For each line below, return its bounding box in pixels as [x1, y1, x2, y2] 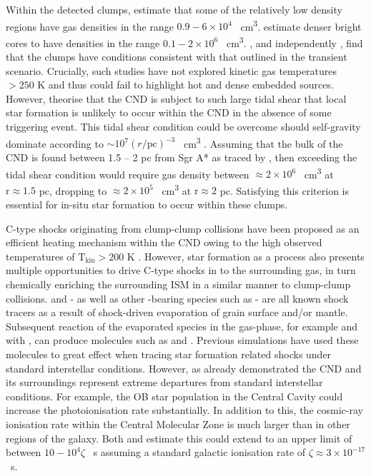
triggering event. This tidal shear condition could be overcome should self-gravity [6, 119, 361, 134]
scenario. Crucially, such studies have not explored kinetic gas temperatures [6, 63, 337, 78]
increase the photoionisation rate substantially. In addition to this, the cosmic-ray [6, 402, 363, 417]
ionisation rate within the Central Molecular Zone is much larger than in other [6, 416, 350, 431]
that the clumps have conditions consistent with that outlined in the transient [6, 49, 347, 64]
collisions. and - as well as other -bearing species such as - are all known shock [6, 290, 349, 305]
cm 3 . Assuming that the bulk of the [183, 133, 343, 151]
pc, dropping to [39, 183, 107, 198]
